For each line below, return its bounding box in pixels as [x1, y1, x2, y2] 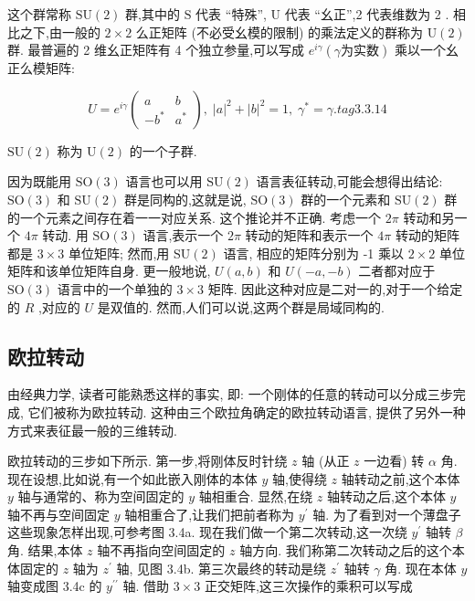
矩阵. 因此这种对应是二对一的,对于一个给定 [207, 279, 463, 298]
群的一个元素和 [301, 189, 391, 208]
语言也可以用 [125, 172, 203, 191]
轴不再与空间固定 [7, 504, 110, 523]
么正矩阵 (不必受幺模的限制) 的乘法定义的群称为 [135, 22, 424, 41]
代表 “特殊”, [195, 5, 267, 23]
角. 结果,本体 [7, 541, 83, 560]
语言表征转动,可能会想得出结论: [256, 172, 443, 191]
